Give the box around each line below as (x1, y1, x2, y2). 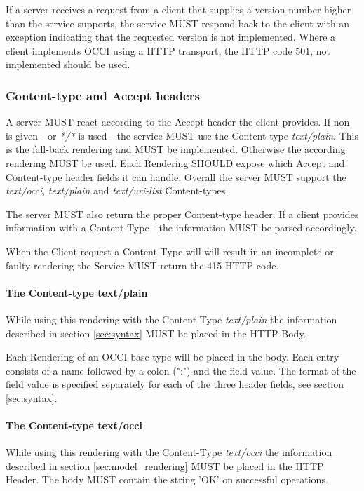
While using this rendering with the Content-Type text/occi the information (6, 445, 332, 459)
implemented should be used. (6, 57, 130, 72)
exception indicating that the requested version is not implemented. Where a (6, 29, 336, 44)
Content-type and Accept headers (6, 86, 200, 104)
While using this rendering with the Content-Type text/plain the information (6, 311, 337, 326)
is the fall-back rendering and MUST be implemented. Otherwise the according (6, 142, 346, 156)
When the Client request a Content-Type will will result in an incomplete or (6, 243, 334, 258)
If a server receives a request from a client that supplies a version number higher (6, 2, 351, 16)
